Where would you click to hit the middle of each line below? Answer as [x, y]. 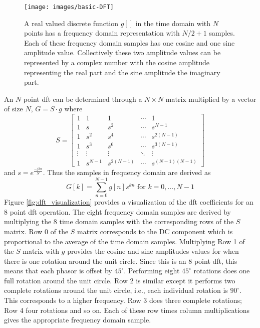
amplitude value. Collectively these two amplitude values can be [122, 52]
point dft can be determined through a [83, 99]
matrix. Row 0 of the [36, 231]
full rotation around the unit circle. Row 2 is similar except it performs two [120, 280]
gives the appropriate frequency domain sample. [78, 320]
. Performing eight [152, 271]
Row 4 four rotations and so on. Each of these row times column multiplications [127, 310]
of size [14, 109]
